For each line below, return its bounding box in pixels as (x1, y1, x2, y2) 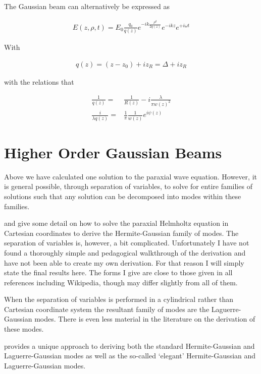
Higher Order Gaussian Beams (4, 142, 222, 162)
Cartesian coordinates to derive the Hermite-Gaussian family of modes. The (4, 227, 239, 238)
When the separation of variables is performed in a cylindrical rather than (4, 294, 233, 304)
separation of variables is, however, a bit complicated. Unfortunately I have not (4, 237, 249, 248)
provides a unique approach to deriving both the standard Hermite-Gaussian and (4, 340, 255, 351)
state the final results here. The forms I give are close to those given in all (4, 267, 233, 278)
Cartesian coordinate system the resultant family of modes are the (4, 303, 210, 314)
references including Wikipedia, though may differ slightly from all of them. (4, 277, 238, 287)
